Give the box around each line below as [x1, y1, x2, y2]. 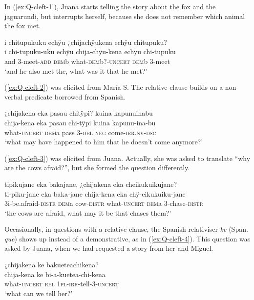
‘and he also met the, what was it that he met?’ [4, 65, 148, 76]
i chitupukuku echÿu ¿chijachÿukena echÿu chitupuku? [4, 37, 167, 47]
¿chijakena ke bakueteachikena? [4, 260, 99, 270]
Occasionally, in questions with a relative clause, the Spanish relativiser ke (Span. [4, 224, 248, 234]
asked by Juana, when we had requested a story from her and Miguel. [4, 243, 213, 253]
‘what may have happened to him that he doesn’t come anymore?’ [4, 137, 203, 147]
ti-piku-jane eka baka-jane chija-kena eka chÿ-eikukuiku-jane [4, 188, 186, 199]
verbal [4, 91, 23, 101]
